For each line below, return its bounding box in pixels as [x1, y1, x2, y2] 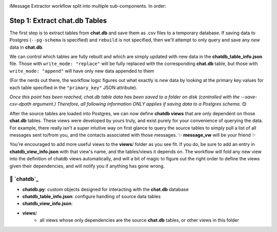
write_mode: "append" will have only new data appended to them [9, 68, 154, 74]
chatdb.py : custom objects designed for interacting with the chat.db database [22, 186, 189, 192]
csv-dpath [9, 101, 32, 107]
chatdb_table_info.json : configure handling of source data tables [22, 194, 161, 200]
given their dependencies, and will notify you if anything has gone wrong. [9, 163, 165, 169]
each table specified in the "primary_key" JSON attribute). [9, 85, 138, 91]
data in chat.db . [9, 44, 44, 50]
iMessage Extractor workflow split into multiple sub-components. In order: [9, 3, 167, 9]
